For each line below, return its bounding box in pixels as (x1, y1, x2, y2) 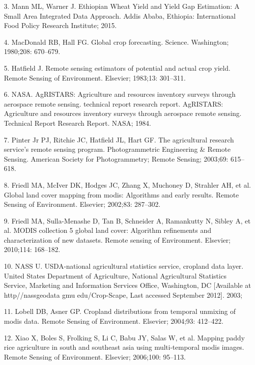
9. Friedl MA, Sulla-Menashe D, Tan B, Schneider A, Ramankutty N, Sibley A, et (4, 215, 251, 225)
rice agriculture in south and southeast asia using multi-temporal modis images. (4, 342, 244, 352)
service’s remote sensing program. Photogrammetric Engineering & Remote (4, 144, 231, 154)
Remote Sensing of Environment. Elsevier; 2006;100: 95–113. (4, 351, 186, 362)
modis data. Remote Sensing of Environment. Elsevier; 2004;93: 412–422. (4, 316, 224, 326)
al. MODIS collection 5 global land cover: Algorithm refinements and (4, 225, 211, 235)
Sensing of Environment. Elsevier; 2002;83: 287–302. (4, 199, 161, 209)
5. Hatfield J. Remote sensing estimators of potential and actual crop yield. (4, 62, 230, 73)
